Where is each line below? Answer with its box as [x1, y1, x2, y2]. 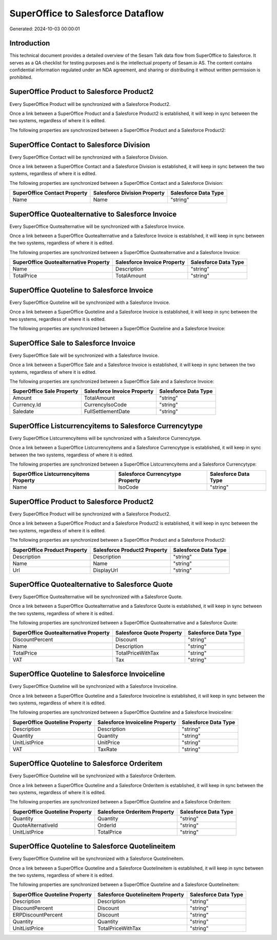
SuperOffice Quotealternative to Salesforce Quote [9, 580, 173, 589]
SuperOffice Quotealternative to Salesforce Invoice [9, 209, 177, 218]
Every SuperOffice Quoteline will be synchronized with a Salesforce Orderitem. [9, 773, 176, 779]
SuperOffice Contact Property [12, 189, 88, 197]
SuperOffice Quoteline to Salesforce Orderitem [9, 759, 163, 768]
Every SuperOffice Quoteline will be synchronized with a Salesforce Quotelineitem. [9, 855, 185, 862]
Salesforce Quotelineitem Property [97, 891, 184, 898]
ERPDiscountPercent [12, 911, 63, 918]
